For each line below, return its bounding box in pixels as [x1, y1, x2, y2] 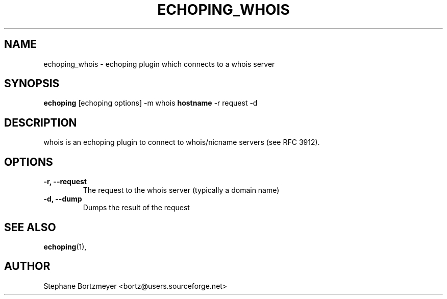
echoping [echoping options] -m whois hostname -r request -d [43, 98, 258, 108]
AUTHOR [4, 260, 51, 273]
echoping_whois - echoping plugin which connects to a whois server [43, 59, 275, 68]
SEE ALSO [4, 220, 56, 234]
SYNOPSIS [4, 77, 60, 90]
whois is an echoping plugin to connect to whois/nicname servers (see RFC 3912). [43, 138, 320, 147]
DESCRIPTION [4, 116, 77, 129]
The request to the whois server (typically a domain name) [83, 186, 280, 195]
